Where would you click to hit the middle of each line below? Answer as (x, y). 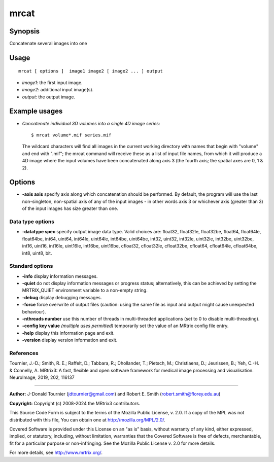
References (24, 353)
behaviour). (34, 311)
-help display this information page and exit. (68, 333)
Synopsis (25, 31)
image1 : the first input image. (53, 82)
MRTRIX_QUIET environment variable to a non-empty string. (85, 290)
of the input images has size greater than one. (70, 208)
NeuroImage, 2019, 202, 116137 (42, 377)
